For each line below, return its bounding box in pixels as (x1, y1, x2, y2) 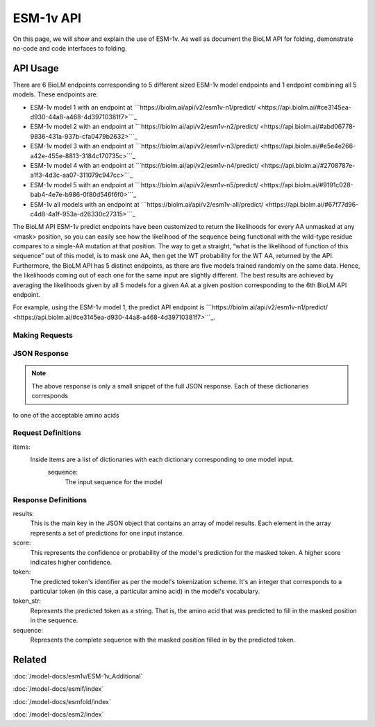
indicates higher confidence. (30, 558, 112, 566)
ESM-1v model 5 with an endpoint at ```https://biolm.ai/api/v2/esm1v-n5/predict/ (30, 180, 258, 189)
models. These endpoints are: (12, 90, 99, 99)
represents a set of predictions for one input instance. (30, 529, 184, 537)
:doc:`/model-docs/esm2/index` (12, 710, 104, 719)
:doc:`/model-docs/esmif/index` (12, 685, 104, 693)
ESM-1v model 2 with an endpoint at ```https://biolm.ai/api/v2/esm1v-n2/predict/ (30, 122, 259, 131)
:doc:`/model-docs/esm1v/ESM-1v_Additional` (12, 672, 143, 680)
